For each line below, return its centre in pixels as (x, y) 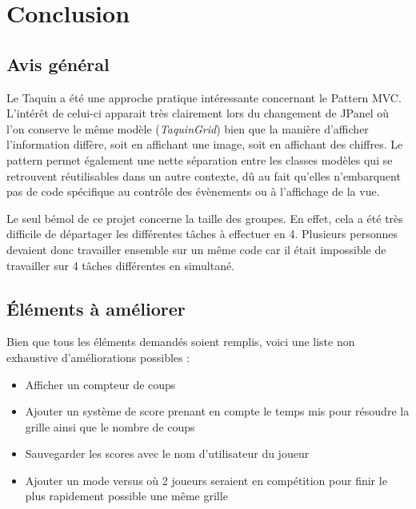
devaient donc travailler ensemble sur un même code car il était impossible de (196, 249)
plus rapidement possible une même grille (126, 496)
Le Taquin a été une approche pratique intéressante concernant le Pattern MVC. (204, 97)
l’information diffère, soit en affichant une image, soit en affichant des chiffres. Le (205, 144)
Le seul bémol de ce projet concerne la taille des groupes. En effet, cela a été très (205, 218)
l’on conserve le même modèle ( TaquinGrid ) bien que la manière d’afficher (188, 128)
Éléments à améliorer (96, 308)
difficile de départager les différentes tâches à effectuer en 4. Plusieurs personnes (202, 234)
